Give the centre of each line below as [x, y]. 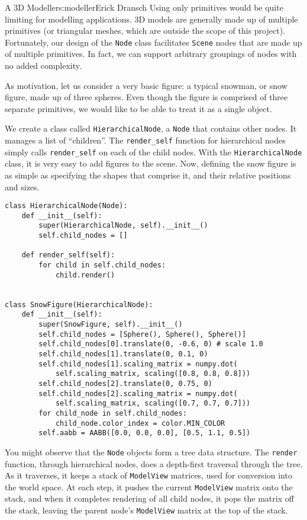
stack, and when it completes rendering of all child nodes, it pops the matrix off [149, 498]
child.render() [85, 275]
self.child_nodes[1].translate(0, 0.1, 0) [123, 354]
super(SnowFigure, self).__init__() [111, 325]
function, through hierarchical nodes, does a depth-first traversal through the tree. [154, 463]
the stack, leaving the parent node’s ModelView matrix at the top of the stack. [146, 510]
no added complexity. [43, 66]
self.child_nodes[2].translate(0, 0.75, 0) [125, 383]
